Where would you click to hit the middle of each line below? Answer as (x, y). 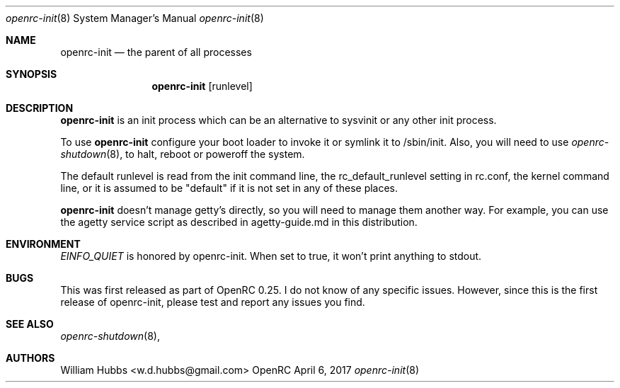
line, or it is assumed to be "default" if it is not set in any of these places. (229, 188)
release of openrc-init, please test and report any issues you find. (213, 302)
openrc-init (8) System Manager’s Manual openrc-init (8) (135, 18)
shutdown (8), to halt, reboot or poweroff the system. (183, 154)
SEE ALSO (30, 324)
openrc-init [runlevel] (202, 86)
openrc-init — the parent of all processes (156, 52)
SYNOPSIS (31, 74)
